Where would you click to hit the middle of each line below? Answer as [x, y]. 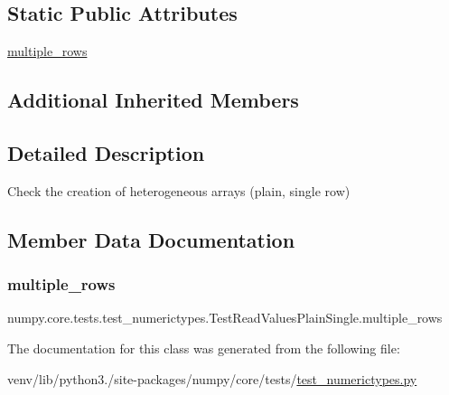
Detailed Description [106, 152]
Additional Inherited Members [153, 100]
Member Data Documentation [151, 239]
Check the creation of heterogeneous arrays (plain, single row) [179, 190]
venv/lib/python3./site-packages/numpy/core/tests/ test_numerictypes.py [212, 378]
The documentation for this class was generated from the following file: [204, 348]
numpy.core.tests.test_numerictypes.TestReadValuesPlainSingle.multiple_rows [225, 318]
